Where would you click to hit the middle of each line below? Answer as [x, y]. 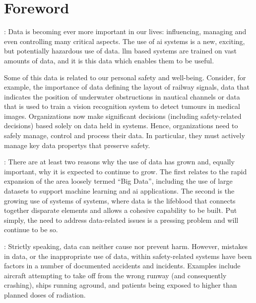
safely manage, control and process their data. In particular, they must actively [125, 135]
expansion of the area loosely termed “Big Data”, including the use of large [118, 181]
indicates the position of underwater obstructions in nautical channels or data [122, 96]
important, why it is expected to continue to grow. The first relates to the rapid [126, 171]
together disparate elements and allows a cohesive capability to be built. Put [121, 210]
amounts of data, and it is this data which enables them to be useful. [109, 60]
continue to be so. [31, 229]
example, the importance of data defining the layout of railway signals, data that [127, 87]
